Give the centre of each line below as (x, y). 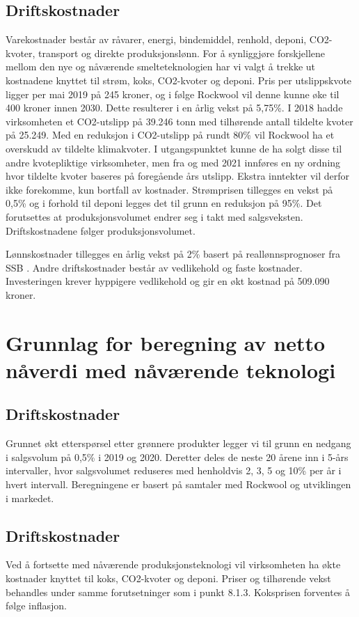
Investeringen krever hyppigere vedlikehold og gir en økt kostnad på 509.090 (168, 281)
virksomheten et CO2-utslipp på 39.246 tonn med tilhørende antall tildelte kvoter (179, 121)
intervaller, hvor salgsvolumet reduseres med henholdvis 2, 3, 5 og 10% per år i (174, 470)
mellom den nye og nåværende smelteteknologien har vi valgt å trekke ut (161, 67)
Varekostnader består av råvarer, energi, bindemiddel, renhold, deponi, (156, 39)
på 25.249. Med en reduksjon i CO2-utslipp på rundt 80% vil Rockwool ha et (170, 135)
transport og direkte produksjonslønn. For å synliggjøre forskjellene (182, 53)
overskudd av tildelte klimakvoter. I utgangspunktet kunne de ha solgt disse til (174, 148)
